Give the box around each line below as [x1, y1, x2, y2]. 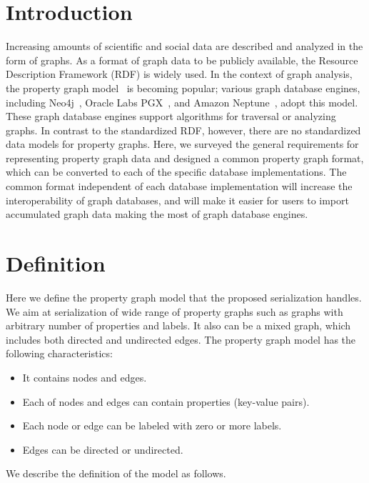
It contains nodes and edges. [22, 369, 147, 384]
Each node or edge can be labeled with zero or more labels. [22, 418, 282, 433]
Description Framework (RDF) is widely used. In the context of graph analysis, [6, 66, 353, 81]
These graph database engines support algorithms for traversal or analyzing [6, 109, 336, 124]
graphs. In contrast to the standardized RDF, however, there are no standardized [6, 122, 361, 137]
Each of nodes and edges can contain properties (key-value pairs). [22, 394, 310, 409]
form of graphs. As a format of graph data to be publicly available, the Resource [6, 52, 358, 67]
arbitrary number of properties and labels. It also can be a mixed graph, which [6, 318, 351, 333]
